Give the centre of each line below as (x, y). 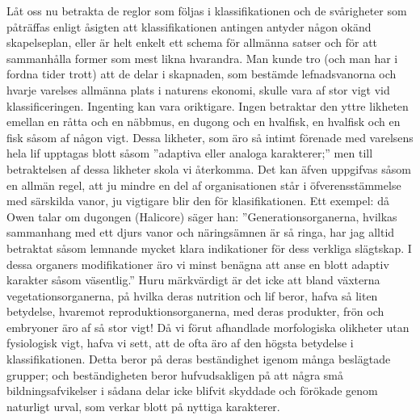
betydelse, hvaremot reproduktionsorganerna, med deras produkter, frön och (195, 311)
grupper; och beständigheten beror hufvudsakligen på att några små (175, 374)
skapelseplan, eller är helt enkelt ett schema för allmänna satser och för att (192, 42)
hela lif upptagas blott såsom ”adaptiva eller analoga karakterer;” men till (190, 153)
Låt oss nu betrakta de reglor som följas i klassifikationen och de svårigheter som (207, 10)
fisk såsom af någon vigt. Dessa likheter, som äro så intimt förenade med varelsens (210, 137)
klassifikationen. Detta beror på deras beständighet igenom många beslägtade (199, 359)
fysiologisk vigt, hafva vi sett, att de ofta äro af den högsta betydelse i (180, 343)
